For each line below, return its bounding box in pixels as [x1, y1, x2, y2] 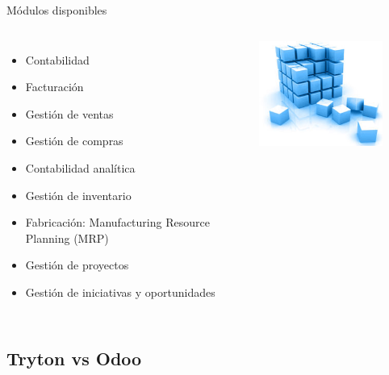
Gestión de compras [25, 132, 123, 149]
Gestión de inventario [25, 186, 132, 203]
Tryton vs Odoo [6, 345, 142, 370]
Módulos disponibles [6, 2, 107, 18]
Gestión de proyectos [25, 256, 129, 273]
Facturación [25, 78, 84, 95]
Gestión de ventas [25, 105, 114, 122]
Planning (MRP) [25, 229, 109, 246]
